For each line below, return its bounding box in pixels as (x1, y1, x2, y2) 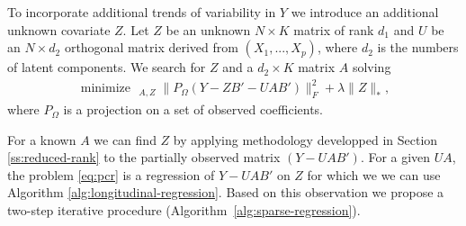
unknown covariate (7, 20, 111, 39)
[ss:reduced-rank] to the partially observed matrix (7, 148, 281, 167)
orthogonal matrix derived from (64, 38, 238, 57)
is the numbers (377, 38, 459, 57)
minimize (80, 82, 130, 95)
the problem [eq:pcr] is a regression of (7, 165, 215, 184)
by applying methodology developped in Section (173, 130, 438, 149)
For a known (7, 130, 76, 149)
